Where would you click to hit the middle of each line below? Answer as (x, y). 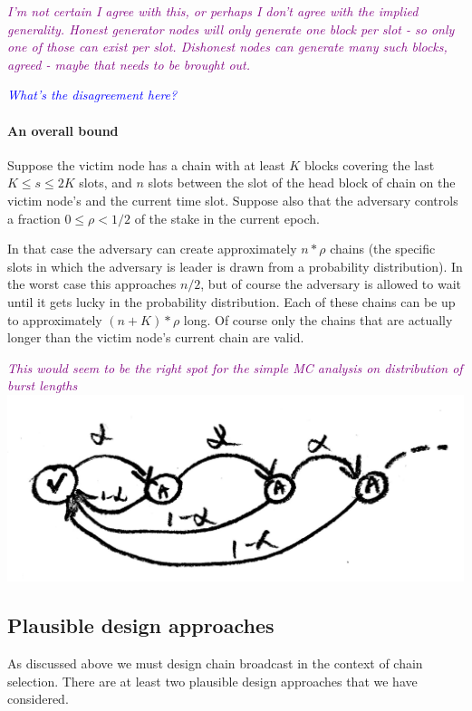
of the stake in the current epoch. (227, 218)
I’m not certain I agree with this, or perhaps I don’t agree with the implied (213, 11)
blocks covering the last (369, 164)
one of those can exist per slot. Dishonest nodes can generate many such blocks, (227, 47)
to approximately (55, 319)
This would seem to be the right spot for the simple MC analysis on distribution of (235, 367)
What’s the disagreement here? (92, 95)
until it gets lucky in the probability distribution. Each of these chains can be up (231, 301)
